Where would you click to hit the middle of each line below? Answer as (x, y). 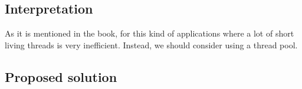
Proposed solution (61, 76)
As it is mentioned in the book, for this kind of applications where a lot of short (150, 33)
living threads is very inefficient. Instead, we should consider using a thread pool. (151, 44)
